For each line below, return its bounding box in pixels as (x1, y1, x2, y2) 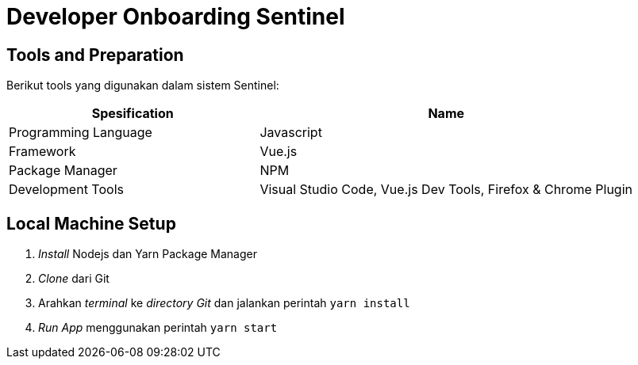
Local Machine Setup (6, 213, 176, 234)
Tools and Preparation (6, 44, 184, 65)
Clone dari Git (38, 272, 110, 286)
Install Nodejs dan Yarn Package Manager (38, 247, 258, 261)
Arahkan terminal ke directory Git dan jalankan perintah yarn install (38, 296, 410, 310)
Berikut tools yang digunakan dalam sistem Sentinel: (6, 78, 279, 93)
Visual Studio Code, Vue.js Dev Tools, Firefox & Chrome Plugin (259, 181, 633, 198)
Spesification (91, 105, 174, 122)
